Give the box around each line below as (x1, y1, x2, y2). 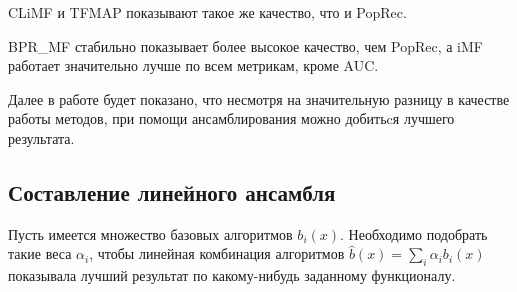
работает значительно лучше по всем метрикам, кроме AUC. (8, 55, 379, 76)
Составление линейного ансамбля (8, 176, 336, 207)
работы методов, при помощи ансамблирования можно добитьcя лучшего (8, 108, 455, 129)
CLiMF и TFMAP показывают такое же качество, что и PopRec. (8, 2, 407, 22)
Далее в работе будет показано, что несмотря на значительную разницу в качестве (8, 88, 510, 109)
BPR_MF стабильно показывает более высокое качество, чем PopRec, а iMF (8, 35, 483, 56)
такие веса (8, 243, 72, 264)
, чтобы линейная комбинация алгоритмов (89, 243, 345, 264)
